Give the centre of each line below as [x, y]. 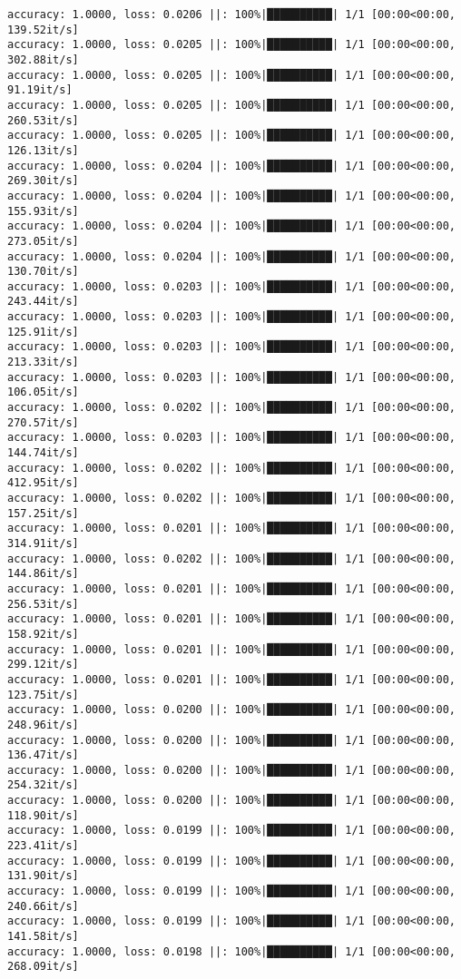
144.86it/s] [43, 574]
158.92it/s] [43, 634]
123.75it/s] [43, 695]
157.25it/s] [43, 513]
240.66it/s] [43, 906]
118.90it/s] [43, 815]
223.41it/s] [43, 846]
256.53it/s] [43, 604]
